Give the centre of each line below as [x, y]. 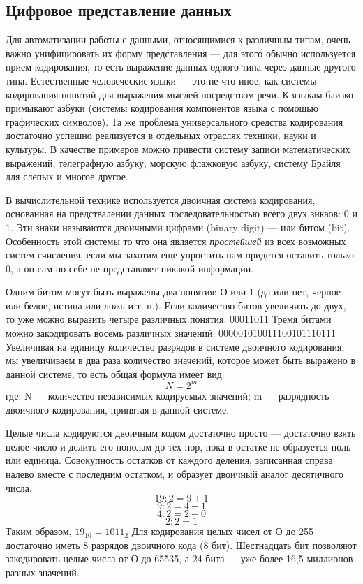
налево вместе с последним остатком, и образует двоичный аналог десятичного [175, 473]
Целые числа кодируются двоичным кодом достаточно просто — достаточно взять [181, 433]
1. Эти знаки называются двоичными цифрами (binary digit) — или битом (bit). [178, 227]
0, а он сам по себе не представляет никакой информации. [130, 268]
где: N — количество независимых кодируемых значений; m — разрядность [168, 395]
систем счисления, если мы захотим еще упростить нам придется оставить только [180, 255]
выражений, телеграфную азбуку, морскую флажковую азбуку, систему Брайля [173, 162]
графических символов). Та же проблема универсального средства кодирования [175, 121]
